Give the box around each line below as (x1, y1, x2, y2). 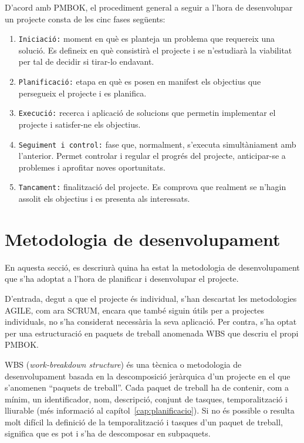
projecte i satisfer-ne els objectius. (18, 118, 141, 130)
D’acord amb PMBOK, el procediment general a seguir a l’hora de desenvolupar (5, 1, 293, 13)
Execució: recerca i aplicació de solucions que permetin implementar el (18, 106, 276, 119)
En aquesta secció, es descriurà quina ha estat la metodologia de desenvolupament (5, 261, 300, 273)
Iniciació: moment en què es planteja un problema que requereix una (18, 32, 275, 45)
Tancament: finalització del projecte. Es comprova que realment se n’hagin (18, 181, 286, 193)
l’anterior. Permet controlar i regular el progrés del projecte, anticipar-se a (18, 149, 286, 162)
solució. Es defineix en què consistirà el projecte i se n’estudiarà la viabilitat (18, 44, 292, 56)
